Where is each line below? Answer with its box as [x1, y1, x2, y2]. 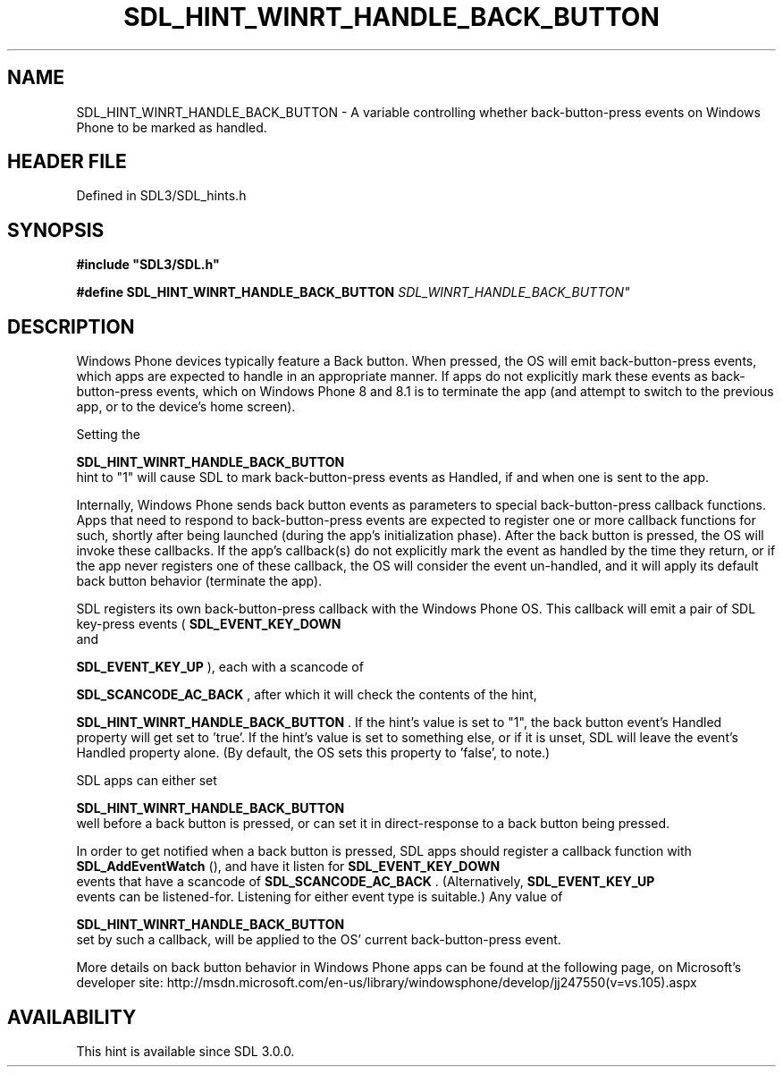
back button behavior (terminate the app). [76, 573, 323, 589]
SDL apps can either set [76, 773, 217, 789]
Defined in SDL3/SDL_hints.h [76, 188, 247, 204]
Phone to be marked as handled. [76, 119, 267, 135]
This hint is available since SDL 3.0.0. [76, 1043, 295, 1059]
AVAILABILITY [7, 1005, 137, 1028]
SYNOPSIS [7, 218, 105, 241]
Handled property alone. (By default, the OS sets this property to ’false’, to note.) [76, 745, 551, 761]
